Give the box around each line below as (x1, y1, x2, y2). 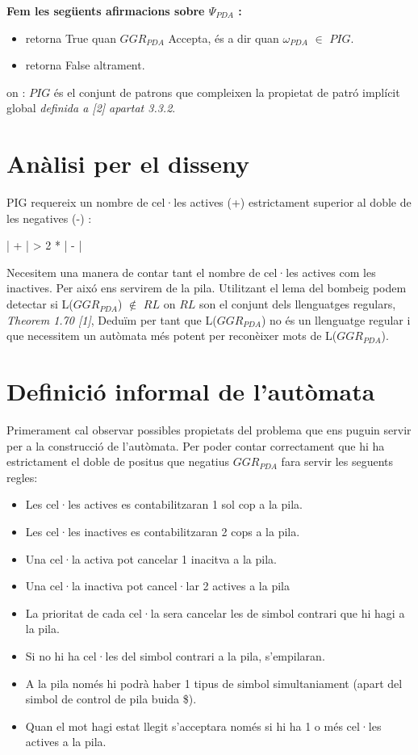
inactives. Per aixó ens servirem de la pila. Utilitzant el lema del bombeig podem (6, 279, 407, 296)
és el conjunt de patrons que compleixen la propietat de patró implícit (53, 83, 400, 100)
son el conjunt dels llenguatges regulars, (199, 296, 396, 312)
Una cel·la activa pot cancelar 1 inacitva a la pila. (25, 550, 277, 567)
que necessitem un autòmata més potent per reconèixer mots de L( (6, 327, 337, 344)
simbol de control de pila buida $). (25, 690, 197, 707)
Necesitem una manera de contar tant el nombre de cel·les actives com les (6, 263, 376, 280)
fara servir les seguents (281, 453, 394, 470)
